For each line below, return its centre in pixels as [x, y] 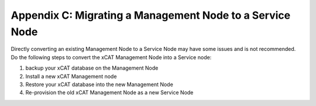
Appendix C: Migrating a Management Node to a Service [151, 15]
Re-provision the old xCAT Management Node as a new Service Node [109, 93]
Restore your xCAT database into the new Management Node [99, 84]
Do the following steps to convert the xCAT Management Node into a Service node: [111, 57]
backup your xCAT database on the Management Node [92, 68]
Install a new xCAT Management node [71, 76]
